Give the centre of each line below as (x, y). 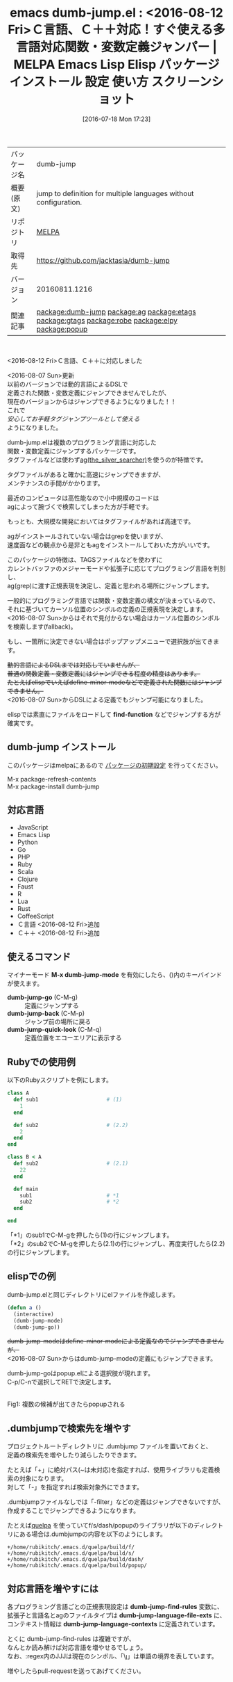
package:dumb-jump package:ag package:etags (116, 312)
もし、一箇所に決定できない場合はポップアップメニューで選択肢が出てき (110, 641)
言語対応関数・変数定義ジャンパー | (116, 47)
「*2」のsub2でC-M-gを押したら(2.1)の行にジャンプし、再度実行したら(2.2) (116, 1244)
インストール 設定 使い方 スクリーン (110, 82)
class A (18, 1093)
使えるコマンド (39, 956)
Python (27, 842)
